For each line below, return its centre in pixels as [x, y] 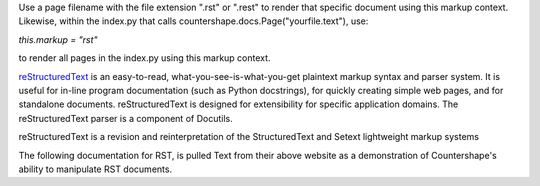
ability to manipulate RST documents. [95, 169]
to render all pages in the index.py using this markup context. [144, 58]
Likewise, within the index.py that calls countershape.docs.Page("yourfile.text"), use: [193, 21]
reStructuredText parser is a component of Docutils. [126, 118]
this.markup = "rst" [58, 39]
